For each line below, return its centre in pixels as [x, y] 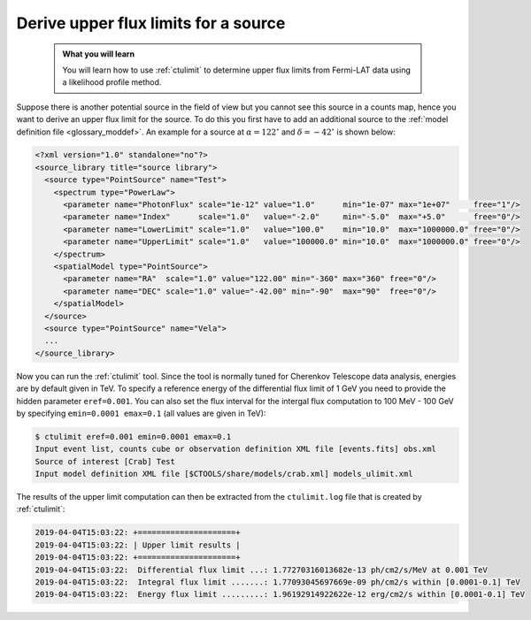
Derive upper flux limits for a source [151, 23]
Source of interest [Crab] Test [105, 461]
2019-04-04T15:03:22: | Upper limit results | [138, 545]
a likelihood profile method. [112, 82]
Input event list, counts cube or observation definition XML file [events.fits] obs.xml [236, 449]
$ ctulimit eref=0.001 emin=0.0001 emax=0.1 [133, 436]
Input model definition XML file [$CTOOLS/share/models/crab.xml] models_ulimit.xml [224, 474]
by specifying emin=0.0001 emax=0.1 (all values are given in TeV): [141, 413]
